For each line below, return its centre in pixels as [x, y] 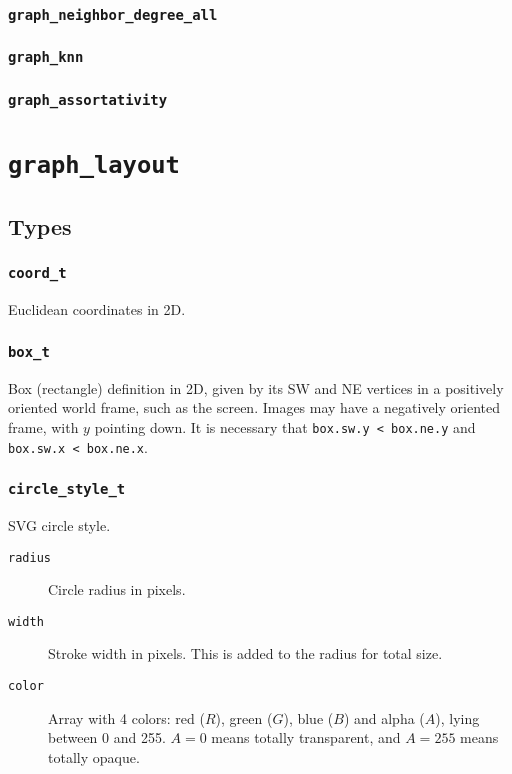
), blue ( [308, 717]
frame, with [43, 426]
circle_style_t [67, 489]
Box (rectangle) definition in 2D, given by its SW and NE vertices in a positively [256, 387]
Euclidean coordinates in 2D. [97, 309]
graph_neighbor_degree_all [113, 14]
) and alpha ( [384, 717]
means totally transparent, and [306, 737]
